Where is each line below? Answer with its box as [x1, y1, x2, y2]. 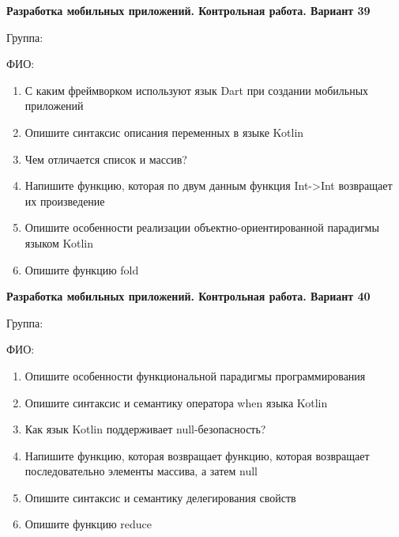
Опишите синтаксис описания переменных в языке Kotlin [24, 123, 304, 140]
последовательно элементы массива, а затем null [24, 463, 258, 479]
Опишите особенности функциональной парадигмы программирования [24, 367, 366, 384]
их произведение [24, 192, 105, 209]
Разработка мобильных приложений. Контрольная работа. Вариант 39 [6, 2, 371, 18]
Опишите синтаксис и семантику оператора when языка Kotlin [24, 394, 328, 410]
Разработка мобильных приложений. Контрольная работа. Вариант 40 [6, 288, 371, 304]
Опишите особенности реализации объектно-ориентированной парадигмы [24, 219, 379, 236]
